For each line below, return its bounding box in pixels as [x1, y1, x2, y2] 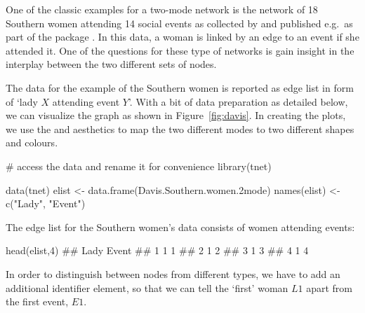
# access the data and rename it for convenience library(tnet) [6, 158, 272, 173]
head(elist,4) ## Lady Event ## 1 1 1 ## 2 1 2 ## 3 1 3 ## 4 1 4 [6, 243, 309, 258]
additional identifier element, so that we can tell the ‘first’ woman [6, 280, 288, 295]
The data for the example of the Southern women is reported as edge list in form [6, 80, 354, 95]
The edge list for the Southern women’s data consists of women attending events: [6, 219, 355, 234]
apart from [306, 280, 353, 295]
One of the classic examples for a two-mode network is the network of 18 [6, 2, 318, 16]
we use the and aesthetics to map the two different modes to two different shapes [6, 121, 354, 136]
